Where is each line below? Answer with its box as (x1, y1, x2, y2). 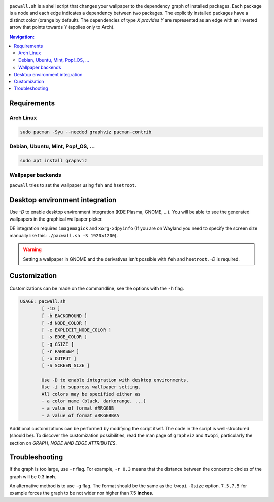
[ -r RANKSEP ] (41, 349, 80, 354)
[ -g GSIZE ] (41, 341, 74, 347)
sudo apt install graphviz (20, 158, 87, 163)
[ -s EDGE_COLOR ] (41, 334, 87, 340)
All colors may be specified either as (41, 391, 141, 397)
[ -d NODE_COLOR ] (41, 320, 87, 326)
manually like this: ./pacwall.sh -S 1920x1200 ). (9, 232, 118, 238)
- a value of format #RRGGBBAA (41, 412, 119, 418)
